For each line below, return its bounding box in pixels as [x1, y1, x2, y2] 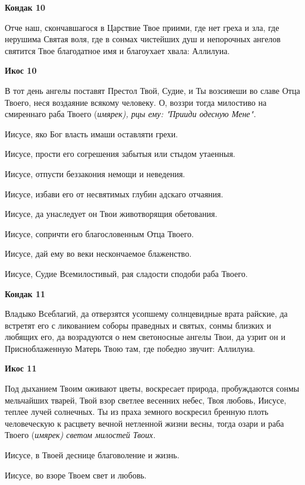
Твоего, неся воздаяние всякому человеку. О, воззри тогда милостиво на [5, 96, 267, 108]
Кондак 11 [5, 287, 46, 300]
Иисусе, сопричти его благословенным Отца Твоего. [5, 227, 194, 240]
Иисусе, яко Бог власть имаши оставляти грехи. [5, 127, 178, 140]
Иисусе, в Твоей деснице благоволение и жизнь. [5, 449, 180, 461]
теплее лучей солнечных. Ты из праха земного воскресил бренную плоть [5, 405, 269, 418]
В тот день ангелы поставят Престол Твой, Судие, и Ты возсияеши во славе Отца [5, 84, 300, 96]
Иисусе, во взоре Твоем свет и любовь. [5, 468, 147, 481]
